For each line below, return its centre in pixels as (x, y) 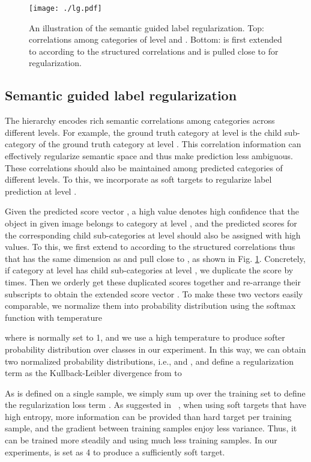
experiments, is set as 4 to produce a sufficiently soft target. (115, 451)
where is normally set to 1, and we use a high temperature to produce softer (145, 337)
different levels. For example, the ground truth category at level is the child (143, 132)
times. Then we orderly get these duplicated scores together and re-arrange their (153, 281)
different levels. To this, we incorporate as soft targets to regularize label (138, 179)
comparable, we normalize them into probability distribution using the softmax (150, 305)
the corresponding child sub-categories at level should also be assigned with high (153, 235)
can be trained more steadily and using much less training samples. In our (141, 440)
